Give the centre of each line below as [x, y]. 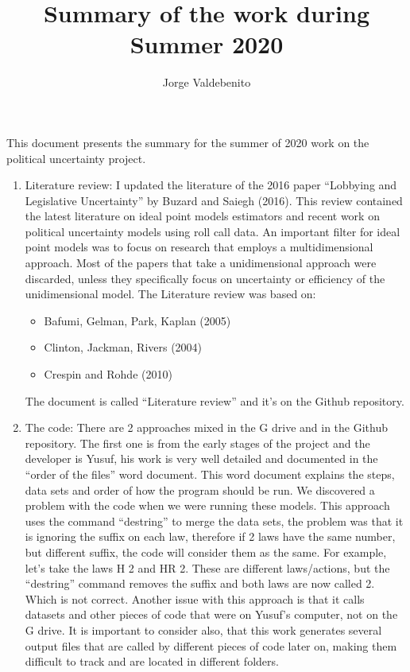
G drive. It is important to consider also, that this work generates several [203, 629]
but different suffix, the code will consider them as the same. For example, [206, 552]
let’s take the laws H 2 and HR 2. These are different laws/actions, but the [207, 567]
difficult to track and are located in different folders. [152, 661]
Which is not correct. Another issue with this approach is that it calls [195, 598]
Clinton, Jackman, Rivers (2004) [123, 347]
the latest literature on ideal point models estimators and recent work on [202, 216]
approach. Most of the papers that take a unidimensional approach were [201, 263]
